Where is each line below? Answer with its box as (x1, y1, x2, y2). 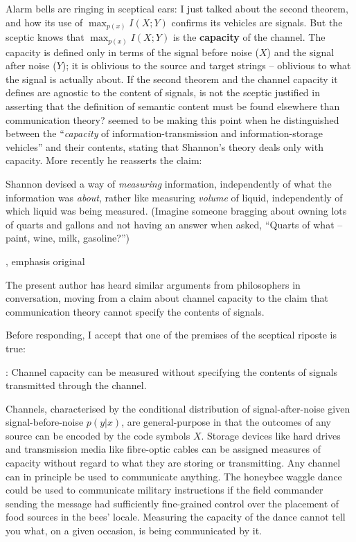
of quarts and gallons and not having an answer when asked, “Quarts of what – (6, 217, 343, 231)
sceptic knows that (6, 30, 84, 44)
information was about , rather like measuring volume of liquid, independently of (6, 190, 343, 204)
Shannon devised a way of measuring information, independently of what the (6, 176, 332, 190)
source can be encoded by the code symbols (6, 428, 190, 442)
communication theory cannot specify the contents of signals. (6, 304, 265, 318)
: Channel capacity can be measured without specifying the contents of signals (6, 364, 338, 379)
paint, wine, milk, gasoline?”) (6, 231, 130, 245)
